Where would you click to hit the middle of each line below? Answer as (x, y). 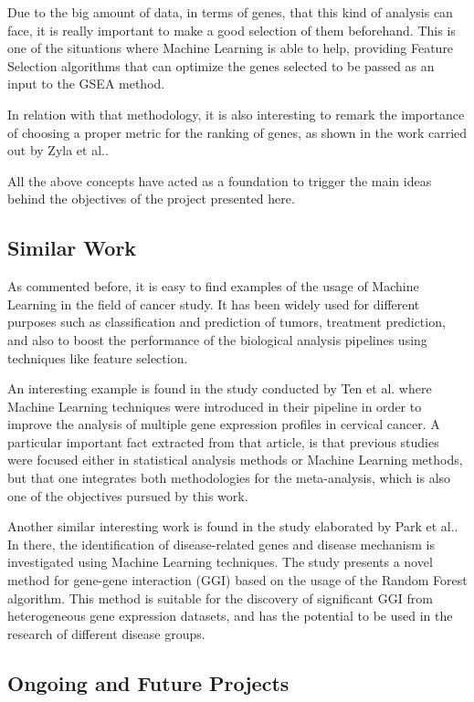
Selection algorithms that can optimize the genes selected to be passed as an (221, 65)
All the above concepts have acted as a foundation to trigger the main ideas (220, 180)
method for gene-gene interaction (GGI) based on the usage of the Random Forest (237, 580)
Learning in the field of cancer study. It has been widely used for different (214, 304)
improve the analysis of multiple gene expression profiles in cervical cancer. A (224, 424)
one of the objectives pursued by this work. (128, 495)
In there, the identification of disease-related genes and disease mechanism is (221, 544)
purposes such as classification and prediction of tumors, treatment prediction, (226, 322)
